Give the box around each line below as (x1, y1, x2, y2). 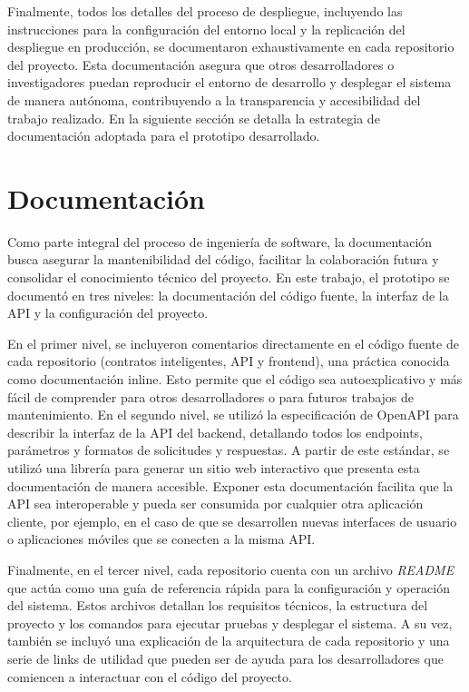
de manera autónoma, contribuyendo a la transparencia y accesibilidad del (7, 90, 421, 109)
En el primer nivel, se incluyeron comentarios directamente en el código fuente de (7, 333, 459, 352)
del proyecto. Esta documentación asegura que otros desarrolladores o (7, 54, 395, 74)
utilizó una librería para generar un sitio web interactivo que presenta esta (7, 459, 420, 477)
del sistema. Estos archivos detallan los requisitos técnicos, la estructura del (7, 596, 428, 615)
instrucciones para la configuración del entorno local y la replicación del (7, 19, 405, 38)
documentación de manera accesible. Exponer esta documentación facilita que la (7, 476, 454, 495)
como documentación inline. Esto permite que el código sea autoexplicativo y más (7, 370, 463, 389)
